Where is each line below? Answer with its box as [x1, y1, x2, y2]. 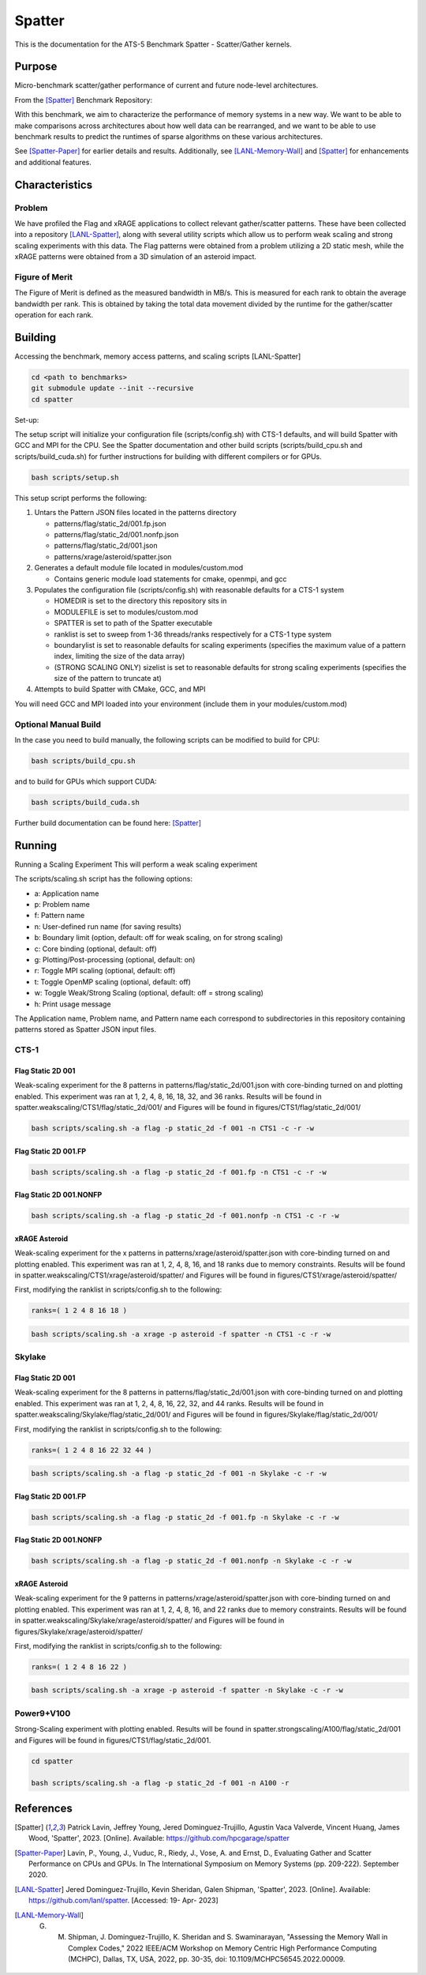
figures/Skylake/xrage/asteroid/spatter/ [14, 1627, 144, 1636]
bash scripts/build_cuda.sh [31, 798, 140, 807]
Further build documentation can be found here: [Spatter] [14, 818, 201, 827]
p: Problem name [34, 900, 90, 909]
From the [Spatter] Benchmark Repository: [14, 95, 153, 104]
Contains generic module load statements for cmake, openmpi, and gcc [54, 574, 287, 584]
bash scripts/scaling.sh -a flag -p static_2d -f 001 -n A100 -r [31, 1778, 290, 1788]
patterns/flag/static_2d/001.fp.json [54, 518, 167, 529]
